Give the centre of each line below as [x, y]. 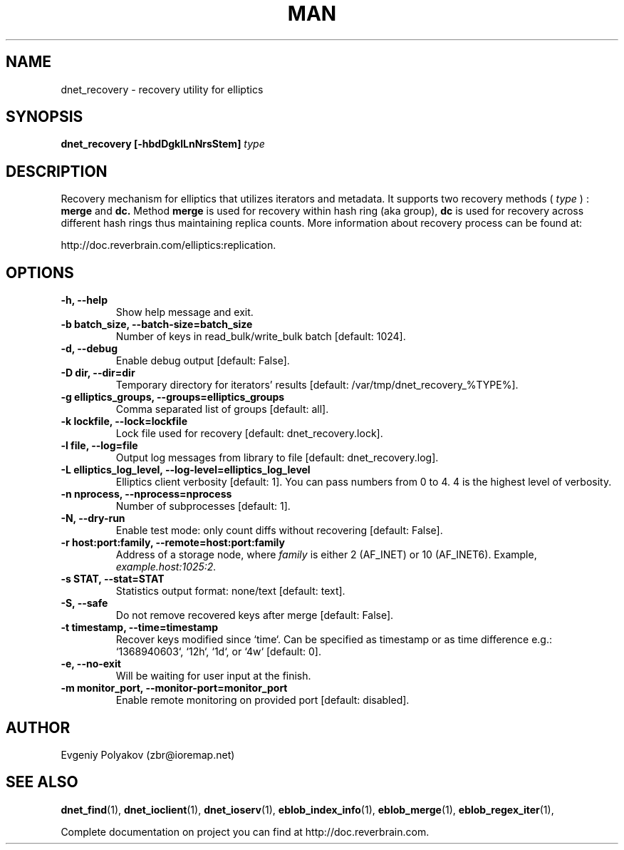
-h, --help [84, 300]
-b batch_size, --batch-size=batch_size [157, 324]
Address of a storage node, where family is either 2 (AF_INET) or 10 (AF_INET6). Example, [326, 555]
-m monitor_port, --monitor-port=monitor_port [174, 688]
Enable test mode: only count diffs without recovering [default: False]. [279, 531]
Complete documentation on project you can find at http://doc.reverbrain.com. [245, 831]
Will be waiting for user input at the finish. [213, 676]
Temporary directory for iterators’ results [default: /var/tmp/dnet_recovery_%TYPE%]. [317, 385]
